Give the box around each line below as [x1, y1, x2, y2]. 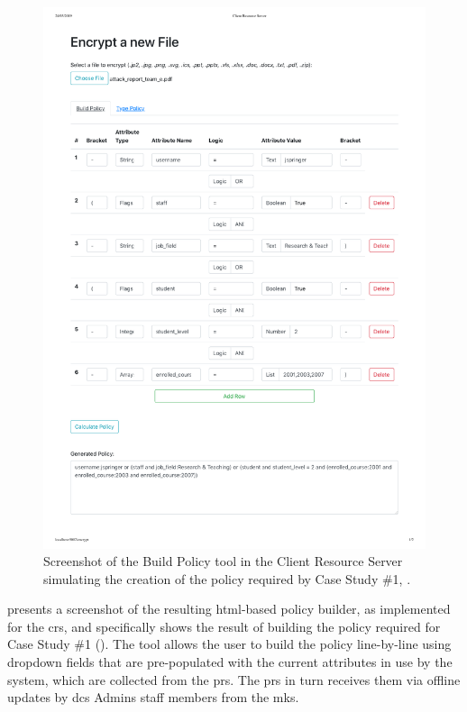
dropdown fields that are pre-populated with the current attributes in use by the [7, 653, 453, 671]
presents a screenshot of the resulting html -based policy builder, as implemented [7, 599, 451, 618]
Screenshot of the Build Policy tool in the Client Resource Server [43, 552, 403, 571]
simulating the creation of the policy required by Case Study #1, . [43, 569, 411, 588]
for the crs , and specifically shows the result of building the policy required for [7, 616, 441, 635]
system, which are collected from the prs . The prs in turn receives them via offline [7, 670, 461, 689]
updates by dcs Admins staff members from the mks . [7, 688, 299, 707]
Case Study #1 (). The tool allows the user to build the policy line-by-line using [7, 634, 452, 653]
